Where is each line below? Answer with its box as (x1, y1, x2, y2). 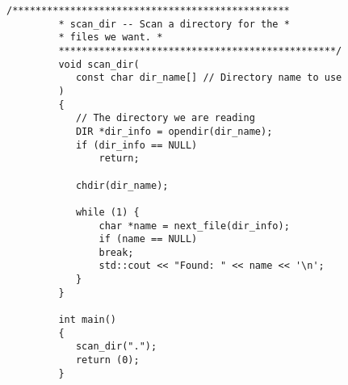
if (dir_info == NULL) (75, 139, 198, 151)
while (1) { (75, 206, 140, 218)
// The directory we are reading (75, 112, 255, 124)
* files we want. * (58, 31, 163, 44)
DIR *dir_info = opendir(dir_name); (75, 125, 273, 137)
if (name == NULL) (99, 233, 198, 245)
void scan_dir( (58, 58, 140, 70)
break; (99, 246, 134, 258)
